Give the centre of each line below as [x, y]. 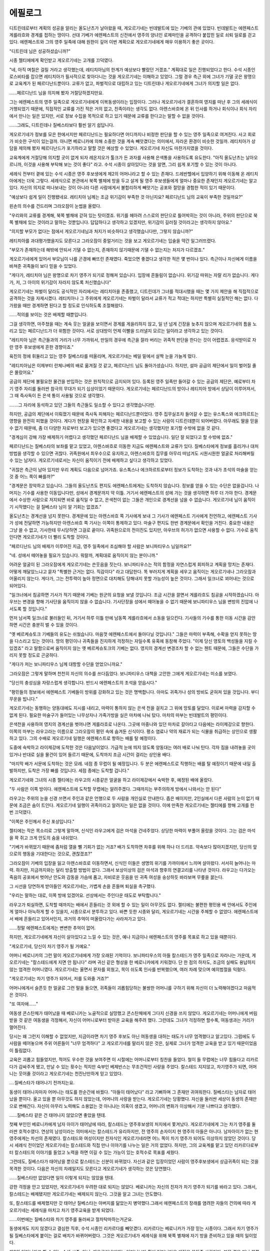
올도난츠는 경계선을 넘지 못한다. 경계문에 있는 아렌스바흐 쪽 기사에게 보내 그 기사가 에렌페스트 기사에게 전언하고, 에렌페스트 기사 [133, 516]
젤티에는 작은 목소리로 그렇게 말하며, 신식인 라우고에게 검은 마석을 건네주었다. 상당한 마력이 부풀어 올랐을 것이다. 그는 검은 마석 [132, 831]
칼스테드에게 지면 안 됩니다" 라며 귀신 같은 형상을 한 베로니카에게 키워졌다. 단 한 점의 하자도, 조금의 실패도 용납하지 [144, 962]
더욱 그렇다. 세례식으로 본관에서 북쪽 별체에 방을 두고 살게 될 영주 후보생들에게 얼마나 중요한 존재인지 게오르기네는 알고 [142, 181]
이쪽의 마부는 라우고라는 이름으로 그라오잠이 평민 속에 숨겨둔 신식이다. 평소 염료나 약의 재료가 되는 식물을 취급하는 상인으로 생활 [133, 731]
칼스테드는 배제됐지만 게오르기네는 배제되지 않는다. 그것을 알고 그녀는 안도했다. [86, 1194]
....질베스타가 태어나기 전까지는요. [42, 1083]
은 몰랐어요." [21, 372]
